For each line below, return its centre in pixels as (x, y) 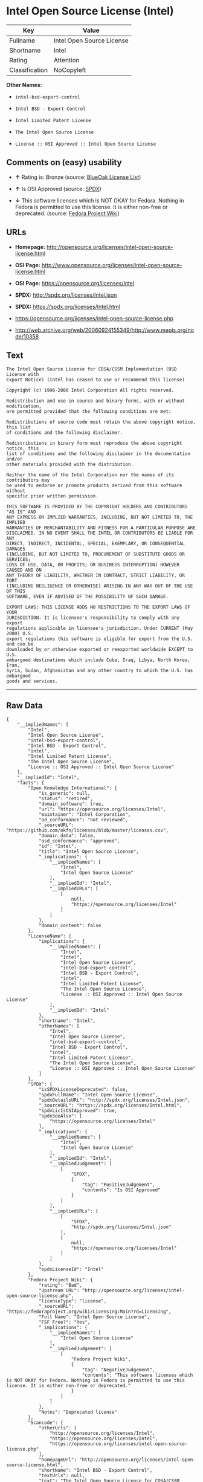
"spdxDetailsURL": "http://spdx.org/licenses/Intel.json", (114, 1100)
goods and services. (32, 681)
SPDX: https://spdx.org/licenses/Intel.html (67, 306)
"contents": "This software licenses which (137, 1375)
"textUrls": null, (62, 1476)
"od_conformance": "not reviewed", (83, 820)
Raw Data (25, 705)
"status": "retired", (66, 799)
